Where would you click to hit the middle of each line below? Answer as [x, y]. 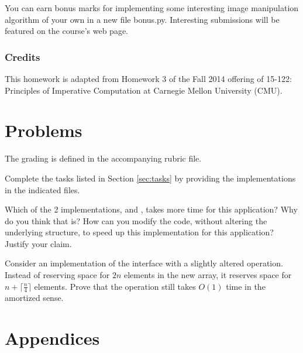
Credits [23, 56]
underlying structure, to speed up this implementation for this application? [139, 232]
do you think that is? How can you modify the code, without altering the [136, 220]
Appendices [52, 338]
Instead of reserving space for [57, 275]
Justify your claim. [38, 243]
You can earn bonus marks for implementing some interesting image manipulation [152, 8]
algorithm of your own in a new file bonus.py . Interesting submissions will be [142, 19]
